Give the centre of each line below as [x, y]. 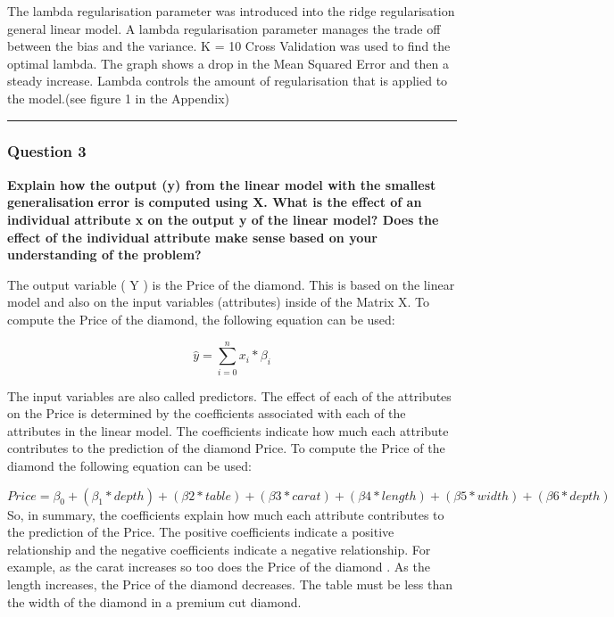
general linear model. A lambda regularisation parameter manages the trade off [224, 28]
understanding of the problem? [104, 255]
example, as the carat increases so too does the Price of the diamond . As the [219, 567]
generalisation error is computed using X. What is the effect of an [215, 202]
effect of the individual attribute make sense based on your [192, 237]
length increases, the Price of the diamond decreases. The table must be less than [230, 584]
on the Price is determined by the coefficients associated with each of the [207, 413]
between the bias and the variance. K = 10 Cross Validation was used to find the [229, 46]
